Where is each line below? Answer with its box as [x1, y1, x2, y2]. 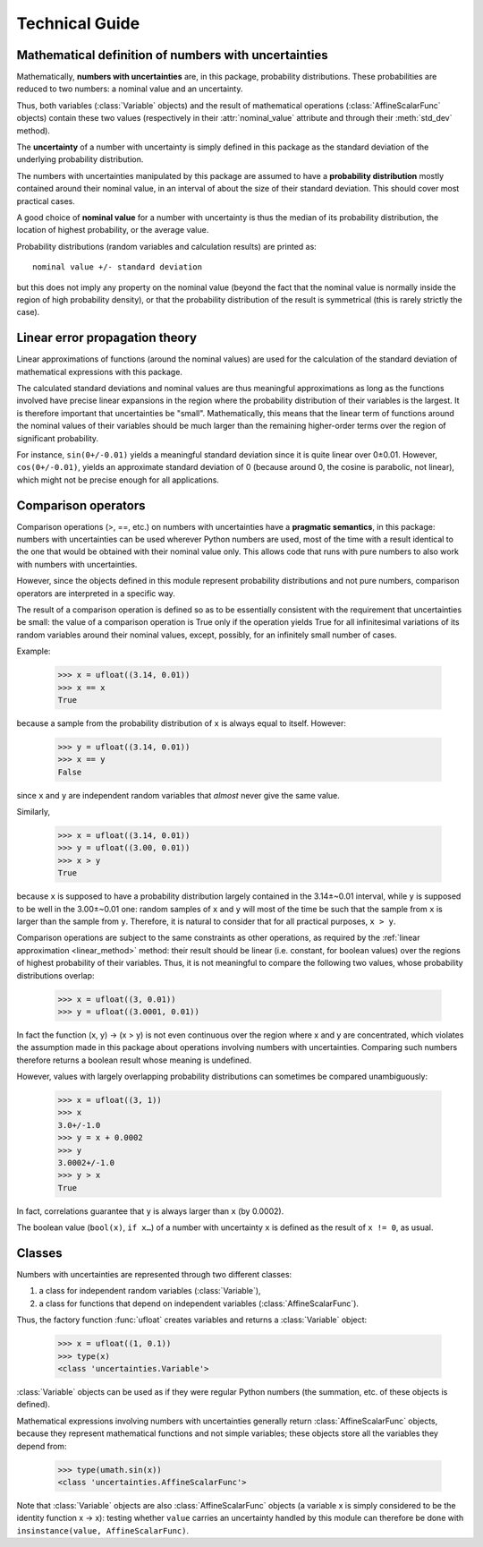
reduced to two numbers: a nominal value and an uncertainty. [16, 83, 243, 94]
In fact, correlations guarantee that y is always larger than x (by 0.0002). [16, 1205, 284, 1217]
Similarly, [16, 807, 51, 817]
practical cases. [16, 195, 75, 206]
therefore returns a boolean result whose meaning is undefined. [16, 1055, 252, 1065]
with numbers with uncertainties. [16, 559, 138, 569]
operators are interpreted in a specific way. [16, 587, 176, 599]
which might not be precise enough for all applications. [16, 474, 219, 485]
